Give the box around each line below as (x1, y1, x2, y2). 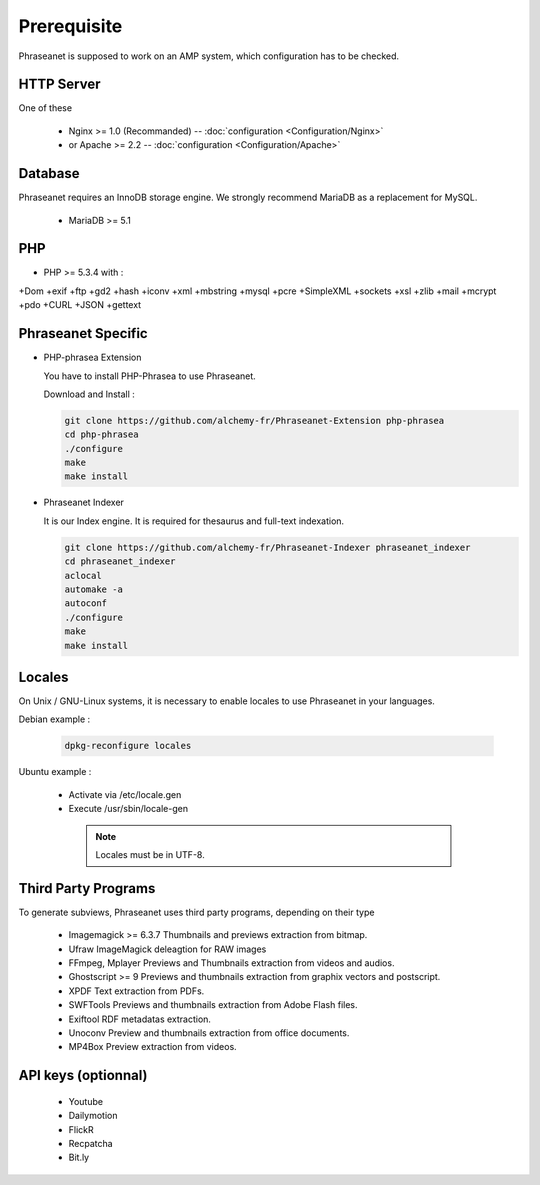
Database (18, 165, 80, 182)
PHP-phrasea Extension (43, 351, 142, 364)
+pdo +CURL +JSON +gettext (18, 299, 142, 311)
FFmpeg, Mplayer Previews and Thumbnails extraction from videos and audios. (68, 957, 395, 969)
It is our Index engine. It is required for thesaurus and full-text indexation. (43, 515, 345, 527)
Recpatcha (68, 1137, 114, 1149)
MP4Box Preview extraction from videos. (68, 1041, 237, 1053)
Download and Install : (43, 388, 135, 400)
